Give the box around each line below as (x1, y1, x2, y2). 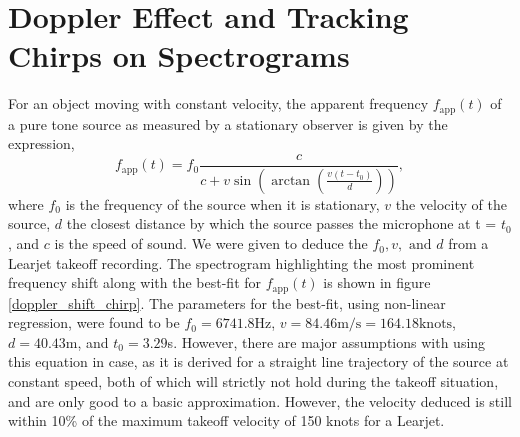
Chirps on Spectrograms (8, 35, 350, 76)
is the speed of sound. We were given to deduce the (54, 233, 368, 254)
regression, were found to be (8, 312, 180, 333)
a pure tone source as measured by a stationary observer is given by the (8, 113, 448, 134)
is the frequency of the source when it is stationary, (65, 193, 380, 214)
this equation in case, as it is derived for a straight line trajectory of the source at (8, 351, 509, 372)
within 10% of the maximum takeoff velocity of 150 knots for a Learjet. (8, 410, 445, 431)
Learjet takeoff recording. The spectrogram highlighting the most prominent (8, 252, 475, 273)
